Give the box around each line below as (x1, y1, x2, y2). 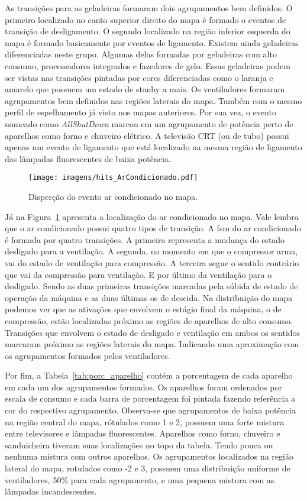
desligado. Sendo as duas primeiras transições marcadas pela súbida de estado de (5, 280, 298, 292)
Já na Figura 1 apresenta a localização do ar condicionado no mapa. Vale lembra (5, 210, 299, 222)
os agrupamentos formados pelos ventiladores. (5, 349, 170, 361)
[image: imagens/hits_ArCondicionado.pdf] (28, 173, 198, 182)
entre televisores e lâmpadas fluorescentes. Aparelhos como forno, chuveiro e (5, 427, 280, 439)
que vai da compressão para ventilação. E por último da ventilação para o (5, 268, 272, 280)
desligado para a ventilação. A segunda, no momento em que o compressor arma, (5, 245, 298, 257)
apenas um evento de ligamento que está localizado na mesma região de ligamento (5, 141, 302, 153)
